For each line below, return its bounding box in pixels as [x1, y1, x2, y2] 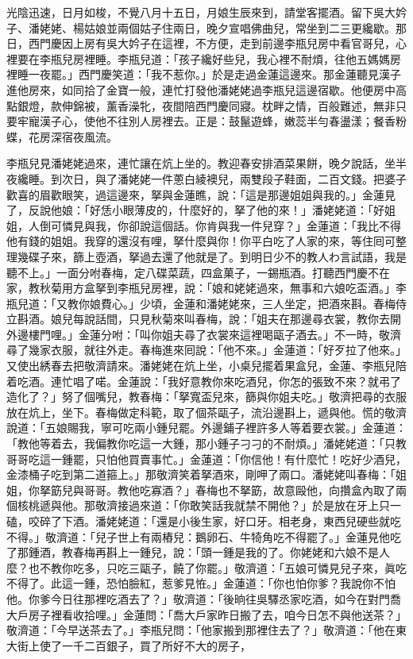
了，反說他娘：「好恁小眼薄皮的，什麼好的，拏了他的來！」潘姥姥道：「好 [6, 202, 384, 218]
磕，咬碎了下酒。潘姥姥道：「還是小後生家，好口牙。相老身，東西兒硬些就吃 [6, 513, 401, 529]
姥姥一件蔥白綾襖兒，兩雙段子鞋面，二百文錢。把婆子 [128, 170, 407, 187]
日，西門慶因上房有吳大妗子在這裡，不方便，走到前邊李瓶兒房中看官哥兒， [6, 35, 396, 52]
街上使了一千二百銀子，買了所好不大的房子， [17, 637, 251, 653]
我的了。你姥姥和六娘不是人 [245, 544, 390, 561]
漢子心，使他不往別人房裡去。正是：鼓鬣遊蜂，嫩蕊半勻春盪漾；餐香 [39, 113, 396, 129]
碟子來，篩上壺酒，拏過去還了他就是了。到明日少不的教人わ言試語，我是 [28, 248, 407, 264]
